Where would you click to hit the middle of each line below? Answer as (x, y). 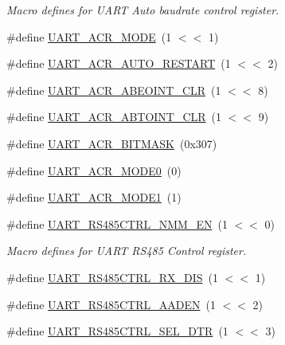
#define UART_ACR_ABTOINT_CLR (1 (114, 117)
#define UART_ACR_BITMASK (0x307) (112, 143)
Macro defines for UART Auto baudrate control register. (143, 10)
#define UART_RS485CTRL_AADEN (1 (111, 304)
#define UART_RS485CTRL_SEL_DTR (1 (117, 331)
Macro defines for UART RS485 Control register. (127, 251)
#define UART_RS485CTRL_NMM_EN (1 (117, 223)
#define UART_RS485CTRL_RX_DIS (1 (113, 277)
